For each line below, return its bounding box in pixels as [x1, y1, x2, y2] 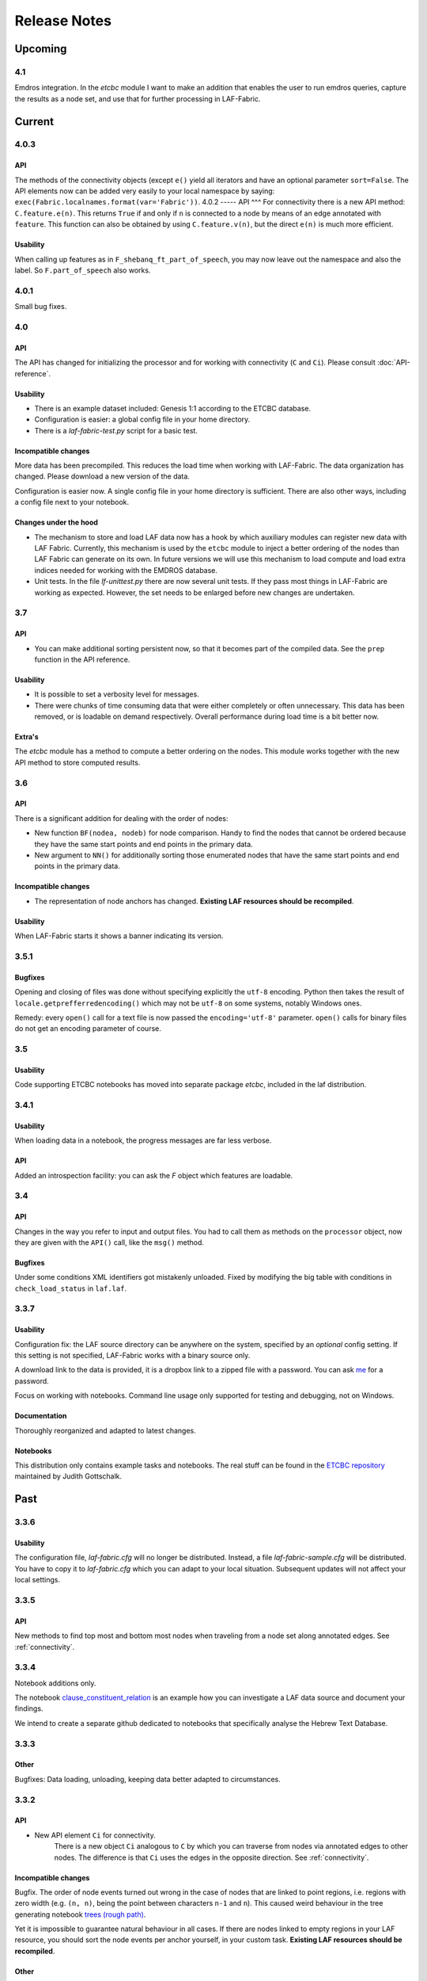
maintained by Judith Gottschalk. [14, 1471, 123, 1481]
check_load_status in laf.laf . [14, 1284, 127, 1293]
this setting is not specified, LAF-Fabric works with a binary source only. [14, 1351, 251, 1361]
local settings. [14, 1575, 61, 1585]
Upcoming [14, 42, 67, 55]
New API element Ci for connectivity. [34, 1830, 156, 1840]
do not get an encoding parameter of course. [14, 1024, 161, 1033]
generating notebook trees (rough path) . [14, 1910, 146, 1919]
